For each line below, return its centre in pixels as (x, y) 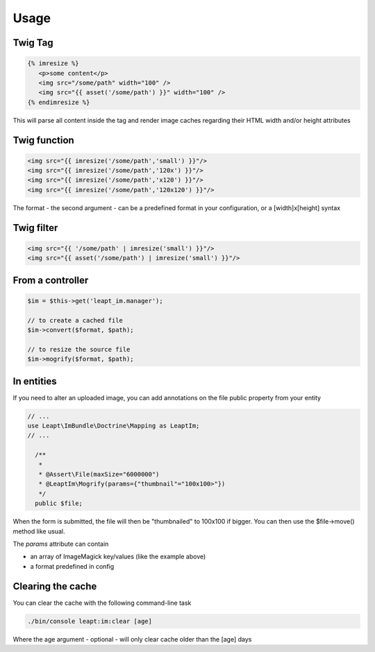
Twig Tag (33, 43)
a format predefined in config (72, 566)
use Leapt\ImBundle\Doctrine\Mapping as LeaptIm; (114, 426)
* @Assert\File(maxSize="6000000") (99, 474)
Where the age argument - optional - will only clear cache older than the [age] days (132, 639)
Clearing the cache (55, 586)
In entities (35, 381)
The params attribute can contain (61, 544)
